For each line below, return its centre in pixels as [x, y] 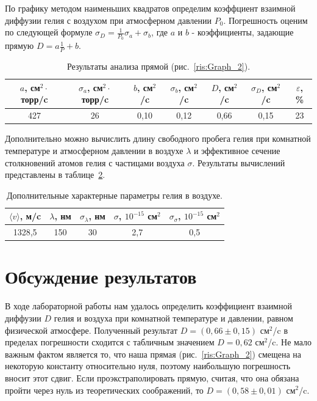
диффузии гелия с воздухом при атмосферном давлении [109, 20]
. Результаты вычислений [239, 162]
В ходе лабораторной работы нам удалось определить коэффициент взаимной [148, 306]
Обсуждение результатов [101, 277]
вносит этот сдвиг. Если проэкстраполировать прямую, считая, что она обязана [152, 377]
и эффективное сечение [237, 150]
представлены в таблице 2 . [55, 175]
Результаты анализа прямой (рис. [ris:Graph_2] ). [158, 66]
